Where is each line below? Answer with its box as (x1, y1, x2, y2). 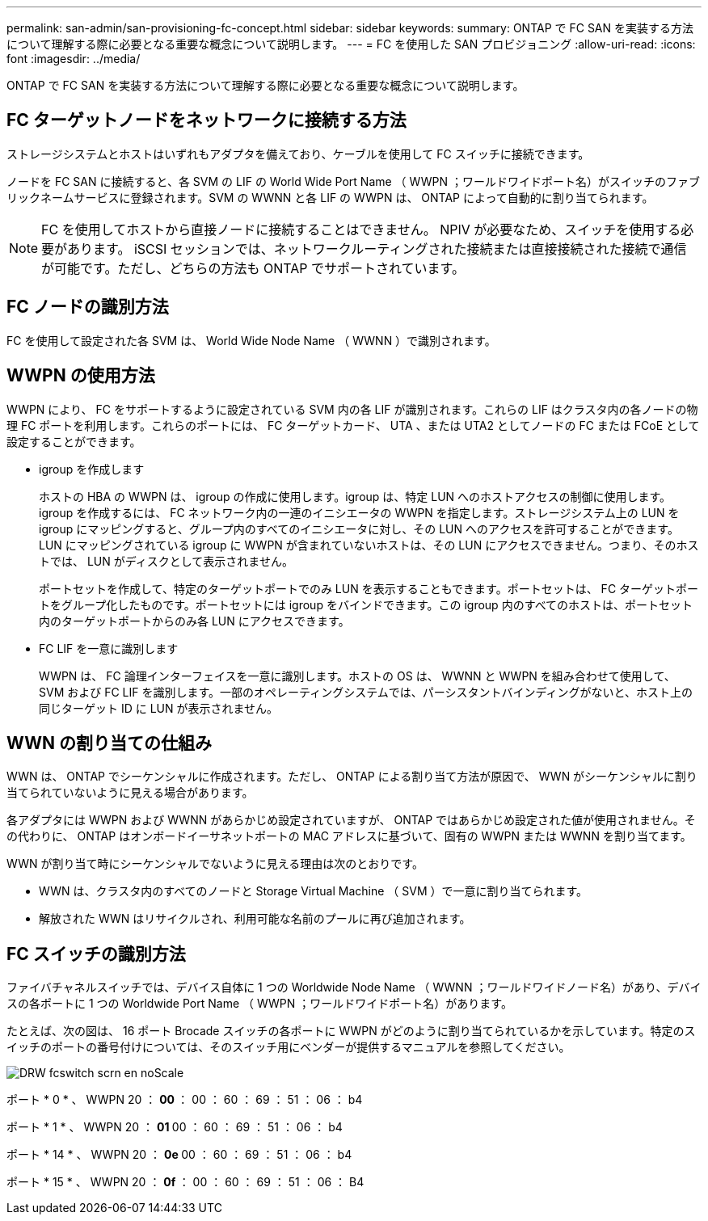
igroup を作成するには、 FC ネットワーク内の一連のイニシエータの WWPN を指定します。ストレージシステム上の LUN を (39, 505, 680, 520)
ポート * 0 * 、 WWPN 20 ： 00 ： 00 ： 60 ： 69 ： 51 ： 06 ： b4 (6, 1093, 363, 1107)
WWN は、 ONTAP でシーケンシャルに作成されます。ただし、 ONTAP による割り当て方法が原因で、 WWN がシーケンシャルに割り (6, 769, 697, 784)
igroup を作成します (39, 461, 145, 476)
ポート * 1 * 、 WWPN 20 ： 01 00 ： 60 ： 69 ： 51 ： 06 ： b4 (6, 1120, 343, 1135)
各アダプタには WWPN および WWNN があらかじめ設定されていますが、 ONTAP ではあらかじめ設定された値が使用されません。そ (6, 813, 696, 827)
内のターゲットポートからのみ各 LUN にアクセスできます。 (39, 613, 350, 628)
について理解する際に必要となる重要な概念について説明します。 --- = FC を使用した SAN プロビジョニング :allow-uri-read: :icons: (6, 37, 696, 51)
